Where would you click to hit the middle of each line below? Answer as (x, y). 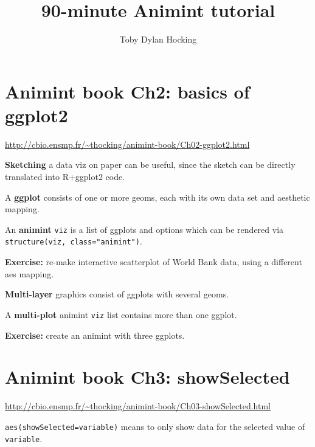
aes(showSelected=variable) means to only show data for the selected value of (155, 426)
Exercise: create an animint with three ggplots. (95, 335)
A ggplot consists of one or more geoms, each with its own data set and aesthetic (157, 197)
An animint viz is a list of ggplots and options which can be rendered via (144, 229)
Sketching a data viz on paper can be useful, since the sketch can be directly (150, 165)
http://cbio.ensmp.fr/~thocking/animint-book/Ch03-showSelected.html (138, 406)
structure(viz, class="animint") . (74, 241)
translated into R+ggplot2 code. (65, 177)
